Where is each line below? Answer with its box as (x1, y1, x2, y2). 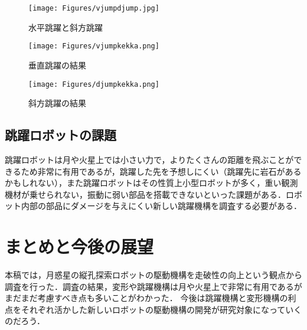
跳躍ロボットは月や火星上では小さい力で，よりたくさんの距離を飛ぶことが (5, 153, 294, 165)
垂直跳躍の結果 (28, 58, 86, 71)
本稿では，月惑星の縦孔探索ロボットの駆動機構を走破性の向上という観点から (5, 269, 302, 281)
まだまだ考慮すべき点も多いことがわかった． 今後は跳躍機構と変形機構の (5, 292, 288, 304)
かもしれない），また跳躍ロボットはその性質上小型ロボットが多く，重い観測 (5, 177, 298, 189)
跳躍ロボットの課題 (5, 126, 116, 144)
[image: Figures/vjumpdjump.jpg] (28, 4, 159, 12)
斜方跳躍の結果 (28, 97, 86, 109)
